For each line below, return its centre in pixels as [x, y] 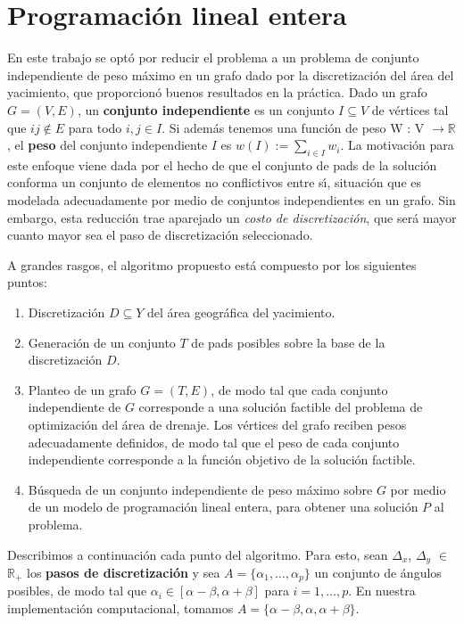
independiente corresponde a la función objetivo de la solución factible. [222, 460]
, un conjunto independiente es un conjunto [206, 109]
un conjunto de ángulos [378, 573]
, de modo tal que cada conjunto [299, 389]
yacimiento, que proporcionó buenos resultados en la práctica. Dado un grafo [217, 92]
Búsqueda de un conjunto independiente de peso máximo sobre [200, 489]
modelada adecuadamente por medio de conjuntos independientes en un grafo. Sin [232, 200]
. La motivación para [397, 145]
